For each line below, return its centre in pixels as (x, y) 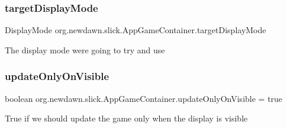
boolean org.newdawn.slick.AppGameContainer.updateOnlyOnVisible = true (144, 98)
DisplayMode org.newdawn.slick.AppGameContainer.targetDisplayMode (136, 30)
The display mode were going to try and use (85, 49)
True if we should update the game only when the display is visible (126, 118)
